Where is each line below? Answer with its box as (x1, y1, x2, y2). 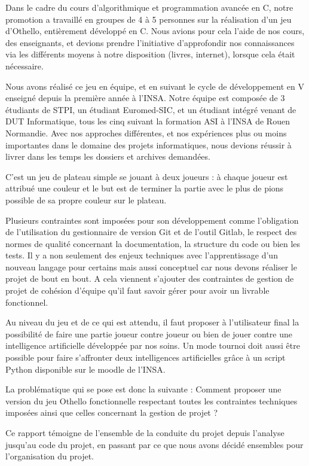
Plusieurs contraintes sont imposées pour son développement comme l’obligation (5, 214, 299, 226)
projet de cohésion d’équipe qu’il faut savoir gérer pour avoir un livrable (5, 284, 270, 297)
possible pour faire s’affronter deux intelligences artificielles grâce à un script (5, 351, 286, 364)
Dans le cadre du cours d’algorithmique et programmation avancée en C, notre (5, 1, 293, 13)
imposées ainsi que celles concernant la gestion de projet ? (5, 406, 218, 419)
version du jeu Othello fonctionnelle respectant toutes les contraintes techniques (5, 394, 298, 407)
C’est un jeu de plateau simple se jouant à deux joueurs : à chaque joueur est (5, 170, 288, 182)
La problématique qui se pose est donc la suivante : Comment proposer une (5, 383, 282, 395)
